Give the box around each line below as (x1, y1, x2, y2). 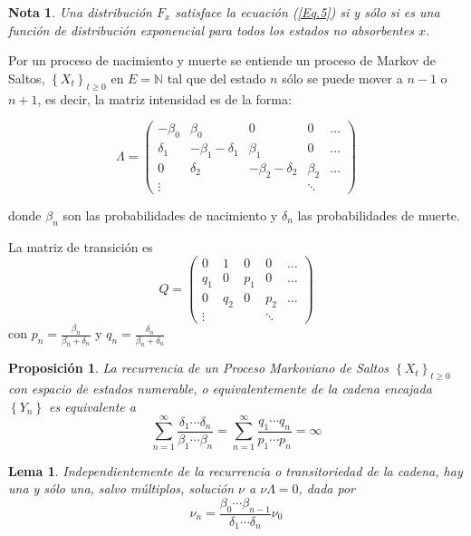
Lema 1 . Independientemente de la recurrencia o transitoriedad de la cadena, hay (8, 461, 463, 480)
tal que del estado (167, 68, 266, 87)
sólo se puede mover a (282, 68, 403, 87)
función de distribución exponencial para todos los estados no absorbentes (8, 20, 414, 39)
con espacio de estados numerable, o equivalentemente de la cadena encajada (8, 379, 432, 398)
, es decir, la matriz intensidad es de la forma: (37, 89, 292, 108)
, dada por (298, 479, 355, 498)
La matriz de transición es (8, 237, 153, 256)
